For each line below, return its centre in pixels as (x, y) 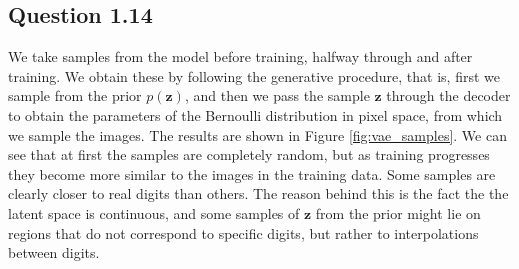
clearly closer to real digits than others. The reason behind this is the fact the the (258, 193)
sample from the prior (75, 95)
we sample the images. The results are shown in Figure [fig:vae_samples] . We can (257, 134)
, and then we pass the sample (277, 95)
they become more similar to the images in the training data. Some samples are (252, 173)
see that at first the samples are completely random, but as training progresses (249, 154)
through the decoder (448, 95)
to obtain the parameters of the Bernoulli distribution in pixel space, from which (255, 114)
